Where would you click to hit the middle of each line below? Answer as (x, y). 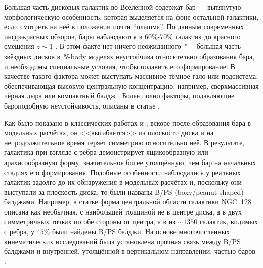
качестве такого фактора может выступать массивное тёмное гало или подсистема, (131, 76)
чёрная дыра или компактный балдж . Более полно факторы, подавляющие (119, 96)
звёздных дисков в (32, 56)
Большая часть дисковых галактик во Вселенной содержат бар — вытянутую (123, 7)
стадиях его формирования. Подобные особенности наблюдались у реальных (122, 172)
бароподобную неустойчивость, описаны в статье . (82, 105)
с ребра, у (19, 231)
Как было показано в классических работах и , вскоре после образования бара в (128, 122)
